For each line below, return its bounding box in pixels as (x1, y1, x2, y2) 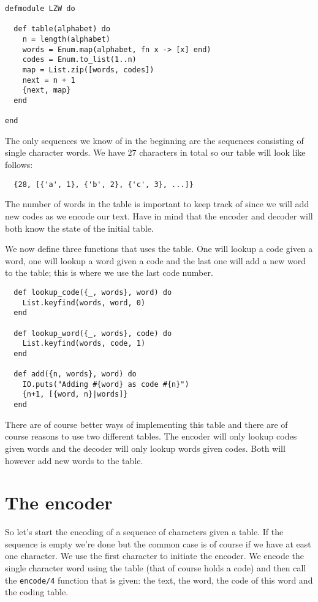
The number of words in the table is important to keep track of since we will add (5, 197, 309, 210)
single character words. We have (5, 146, 125, 159)
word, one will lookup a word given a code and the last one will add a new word (5, 254, 306, 267)
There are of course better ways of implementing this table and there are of (5, 417, 288, 430)
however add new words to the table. (5, 454, 143, 467)
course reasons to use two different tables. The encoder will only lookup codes (5, 430, 297, 443)
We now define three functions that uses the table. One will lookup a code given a (5, 242, 313, 255)
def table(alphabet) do (13, 25, 110, 34)
